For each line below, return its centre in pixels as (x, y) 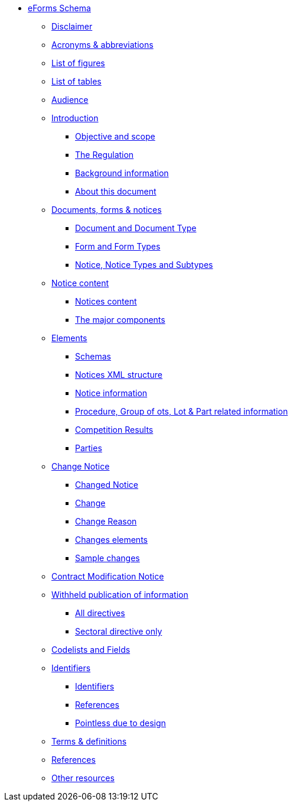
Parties (89, 448)
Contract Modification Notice (108, 576)
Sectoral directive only (119, 631)
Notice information (111, 393)
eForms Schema (59, 8)
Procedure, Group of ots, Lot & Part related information (182, 411)
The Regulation (105, 155)
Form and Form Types (118, 246)
